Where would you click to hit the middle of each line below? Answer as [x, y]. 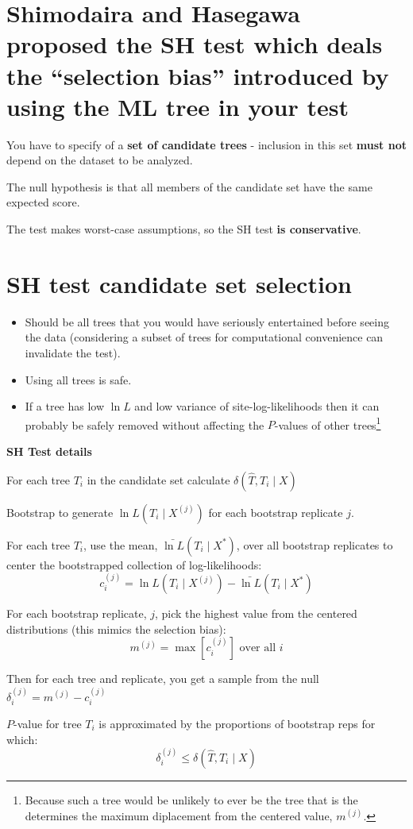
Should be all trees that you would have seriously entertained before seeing [207, 321]
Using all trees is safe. [78, 379]
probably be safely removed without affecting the [145, 424]
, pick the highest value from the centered [256, 613]
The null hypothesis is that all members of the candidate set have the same [189, 186]
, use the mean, [121, 544]
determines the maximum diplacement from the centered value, [179, 815]
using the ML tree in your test [178, 106]
